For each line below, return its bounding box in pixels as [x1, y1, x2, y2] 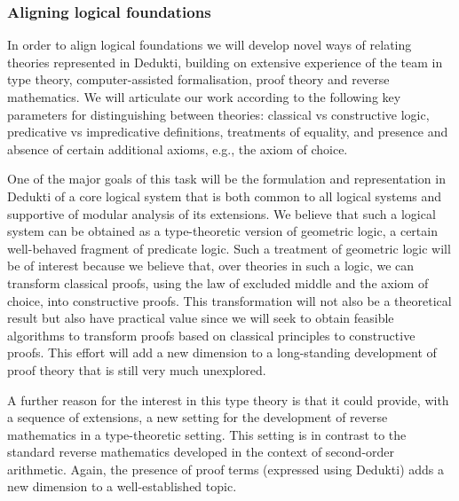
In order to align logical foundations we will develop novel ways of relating [7, 35, 412, 54]
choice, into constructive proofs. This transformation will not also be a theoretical [7, 291, 452, 309]
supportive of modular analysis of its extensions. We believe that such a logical [7, 204, 436, 223]
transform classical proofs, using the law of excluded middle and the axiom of [7, 273, 429, 292]
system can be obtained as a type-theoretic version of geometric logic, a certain [7, 222, 438, 240]
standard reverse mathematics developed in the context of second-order [7, 442, 395, 461]
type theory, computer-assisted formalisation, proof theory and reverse [7, 70, 390, 89]
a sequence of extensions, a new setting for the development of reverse [7, 408, 388, 427]
